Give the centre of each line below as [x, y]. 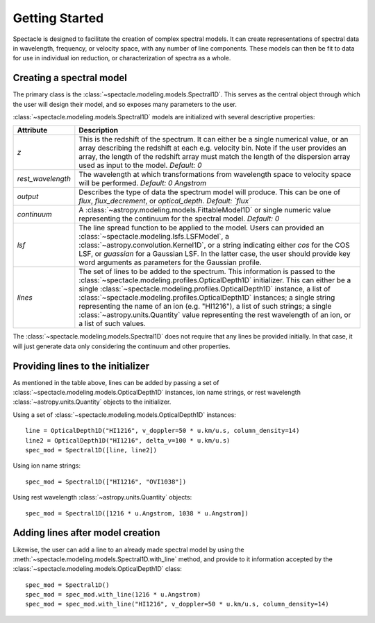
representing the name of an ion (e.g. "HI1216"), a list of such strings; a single [205, 307]
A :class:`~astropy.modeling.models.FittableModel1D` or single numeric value [205, 210]
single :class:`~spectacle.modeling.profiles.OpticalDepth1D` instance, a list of [205, 289]
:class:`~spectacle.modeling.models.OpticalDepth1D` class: [97, 569]
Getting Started [58, 18]
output [28, 196]
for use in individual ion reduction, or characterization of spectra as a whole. [122, 58]
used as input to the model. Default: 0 [140, 165]
